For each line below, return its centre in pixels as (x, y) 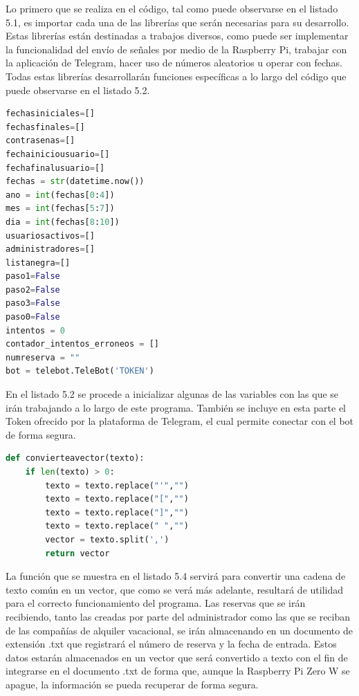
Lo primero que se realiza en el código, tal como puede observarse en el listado (172, 8)
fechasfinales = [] (45, 127)
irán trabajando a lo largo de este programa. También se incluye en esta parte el (176, 407)
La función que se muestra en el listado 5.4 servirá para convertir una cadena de (176, 576)
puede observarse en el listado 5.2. (78, 90)
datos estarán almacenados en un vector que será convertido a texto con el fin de (177, 657)
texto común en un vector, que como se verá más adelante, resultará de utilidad (175, 589)
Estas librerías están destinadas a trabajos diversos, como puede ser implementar (177, 36)
